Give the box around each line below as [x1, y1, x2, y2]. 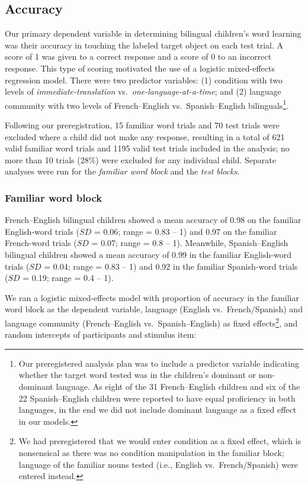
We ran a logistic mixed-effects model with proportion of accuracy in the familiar [5, 291, 299, 303]
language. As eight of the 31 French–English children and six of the [56, 380, 300, 392]
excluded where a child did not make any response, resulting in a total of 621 [5, 130, 285, 143]
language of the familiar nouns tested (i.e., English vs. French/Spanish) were [18, 458, 298, 470]
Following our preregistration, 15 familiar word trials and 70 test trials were [5, 119, 280, 131]
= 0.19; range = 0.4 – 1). [23, 271, 114, 284]
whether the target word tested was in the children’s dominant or [18, 368, 256, 381]
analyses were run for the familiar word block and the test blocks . [5, 165, 240, 177]
